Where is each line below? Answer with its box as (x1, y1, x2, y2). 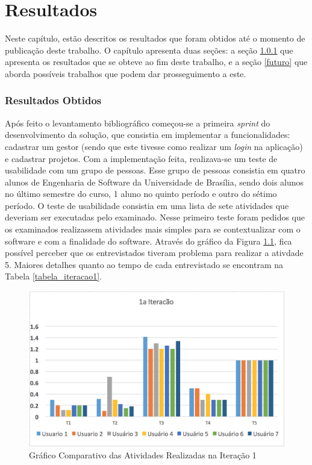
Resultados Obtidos (5, 93, 102, 108)
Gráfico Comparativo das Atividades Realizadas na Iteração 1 (29, 449, 257, 461)
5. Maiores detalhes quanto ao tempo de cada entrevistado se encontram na (5, 258, 283, 270)
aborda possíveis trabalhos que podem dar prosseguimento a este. (5, 67, 246, 80)
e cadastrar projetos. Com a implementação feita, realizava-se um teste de (5, 152, 278, 164)
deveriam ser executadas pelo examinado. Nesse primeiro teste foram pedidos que (5, 211, 305, 223)
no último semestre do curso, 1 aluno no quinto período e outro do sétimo (5, 187, 277, 200)
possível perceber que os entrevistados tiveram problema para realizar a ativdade (5, 246, 304, 259)
